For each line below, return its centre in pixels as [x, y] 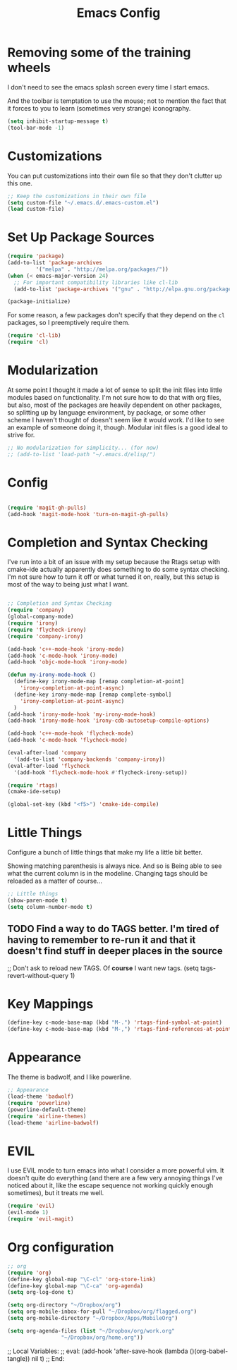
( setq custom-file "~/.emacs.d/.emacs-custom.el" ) [83, 202]
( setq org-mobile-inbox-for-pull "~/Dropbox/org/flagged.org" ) [102, 1312]
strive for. [21, 435]
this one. [20, 183]
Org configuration [61, 1248]
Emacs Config [119, 13]
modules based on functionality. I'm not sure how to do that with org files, [114, 397]
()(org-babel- [209, 1351]
